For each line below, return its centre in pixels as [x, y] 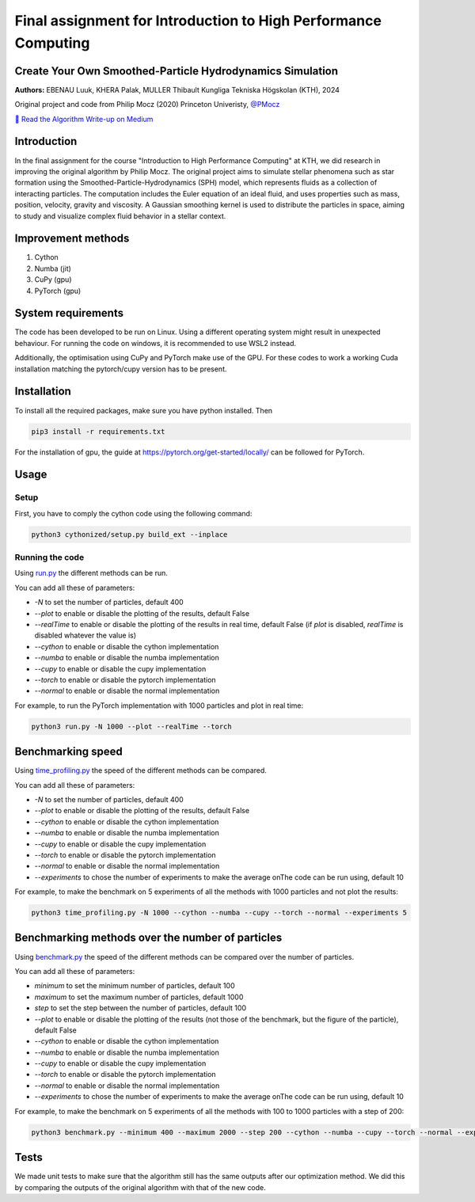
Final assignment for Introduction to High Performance [198, 21]
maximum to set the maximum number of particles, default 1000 [139, 997]
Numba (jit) [53, 268]
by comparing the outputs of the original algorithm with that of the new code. [141, 1187]
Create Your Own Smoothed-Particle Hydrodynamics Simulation [177, 71]
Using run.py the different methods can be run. [91, 573]
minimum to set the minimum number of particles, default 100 [135, 986]
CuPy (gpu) [53, 280]
